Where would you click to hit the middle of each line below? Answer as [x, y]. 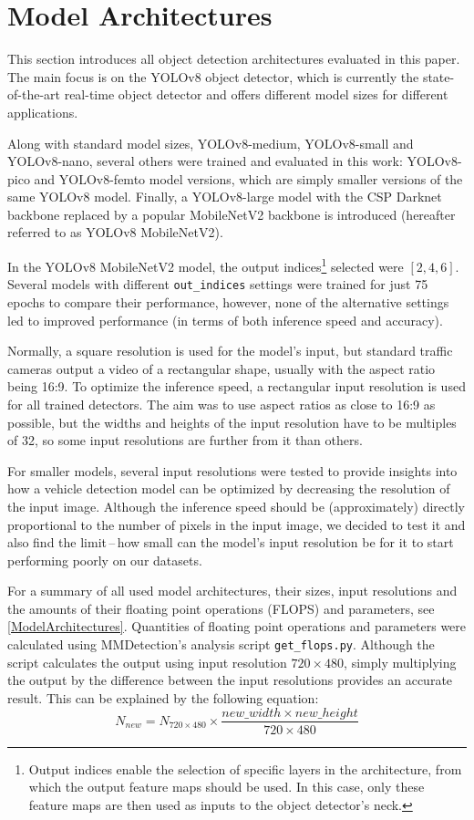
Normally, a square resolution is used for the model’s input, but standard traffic [230, 351]
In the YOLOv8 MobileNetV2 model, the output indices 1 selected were [206, 265]
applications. [43, 112]
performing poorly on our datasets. [105, 560]
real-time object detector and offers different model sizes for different [256, 94]
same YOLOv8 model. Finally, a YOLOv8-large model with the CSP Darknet [225, 197]
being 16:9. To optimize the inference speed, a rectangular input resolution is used [237, 386]
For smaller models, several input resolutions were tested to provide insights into [232, 470]
